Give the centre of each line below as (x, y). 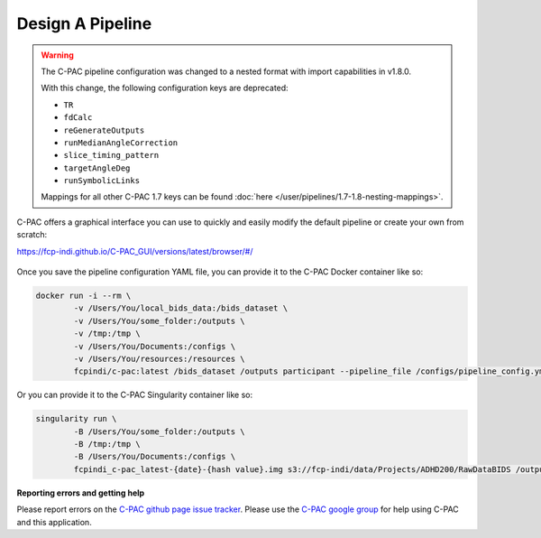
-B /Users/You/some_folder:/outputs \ (159, 431)
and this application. (54, 522)
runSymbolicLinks (101, 181)
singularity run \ (76, 419)
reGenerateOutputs (104, 130)
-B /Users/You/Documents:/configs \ (155, 457)
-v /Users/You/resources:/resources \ (159, 358)
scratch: (32, 235)
